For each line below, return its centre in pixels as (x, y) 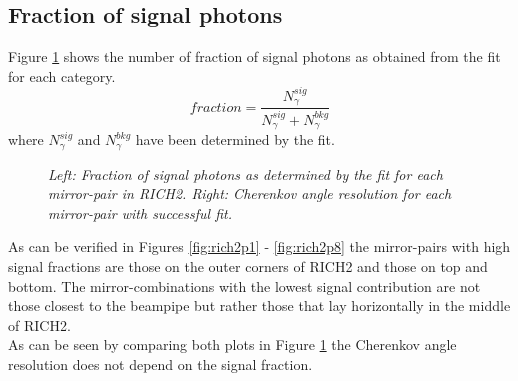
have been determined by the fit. (235, 139)
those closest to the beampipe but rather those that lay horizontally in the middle (259, 305)
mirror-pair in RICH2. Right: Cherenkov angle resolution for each (250, 193)
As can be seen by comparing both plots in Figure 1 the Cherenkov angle (232, 344)
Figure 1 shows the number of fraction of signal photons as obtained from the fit (254, 56)
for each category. (62, 75)
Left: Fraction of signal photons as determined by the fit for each (245, 173)
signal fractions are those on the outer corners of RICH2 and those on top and (248, 266)
